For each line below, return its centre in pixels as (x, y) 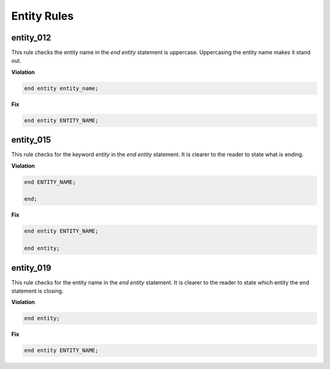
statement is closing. (37, 291)
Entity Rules (42, 16)
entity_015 (31, 140)
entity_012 (31, 38)
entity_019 (31, 268)
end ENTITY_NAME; (50, 182)
